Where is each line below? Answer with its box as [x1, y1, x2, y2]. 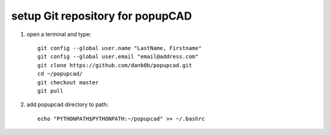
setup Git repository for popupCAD [11, 9, 193, 23]
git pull [37, 87, 64, 94]
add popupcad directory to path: [26, 101, 109, 108]
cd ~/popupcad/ [37, 70, 83, 78]
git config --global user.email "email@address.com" [37, 53, 199, 60]
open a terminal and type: [26, 31, 92, 38]
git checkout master [37, 79, 99, 86]
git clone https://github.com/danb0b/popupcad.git [37, 62, 193, 68]
